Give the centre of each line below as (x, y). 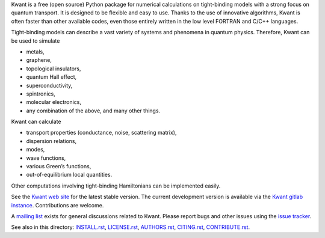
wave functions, (46, 158)
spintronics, (41, 94)
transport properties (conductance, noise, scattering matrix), (101, 133)
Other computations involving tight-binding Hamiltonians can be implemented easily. (116, 186)
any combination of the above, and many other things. (93, 111)
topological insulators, (54, 69)
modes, (36, 150)
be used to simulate (36, 41)
